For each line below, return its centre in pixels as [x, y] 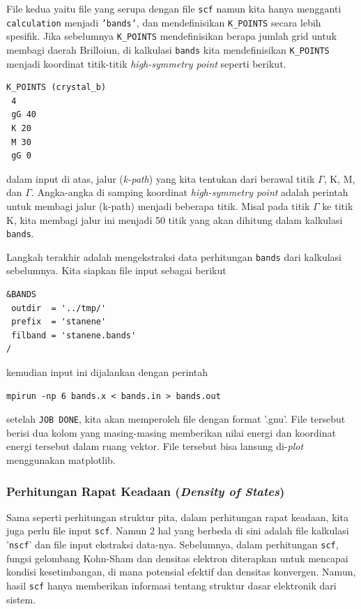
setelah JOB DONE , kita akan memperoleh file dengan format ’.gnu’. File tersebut [176, 419]
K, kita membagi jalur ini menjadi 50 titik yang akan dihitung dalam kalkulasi [175, 219]
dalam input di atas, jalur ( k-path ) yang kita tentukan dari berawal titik [161, 178]
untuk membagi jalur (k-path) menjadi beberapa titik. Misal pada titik [158, 205]
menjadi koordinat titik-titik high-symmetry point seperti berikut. [146, 63]
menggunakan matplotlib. [61, 460]
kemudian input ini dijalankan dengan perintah [107, 372]
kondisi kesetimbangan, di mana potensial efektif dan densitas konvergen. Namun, [181, 572]
